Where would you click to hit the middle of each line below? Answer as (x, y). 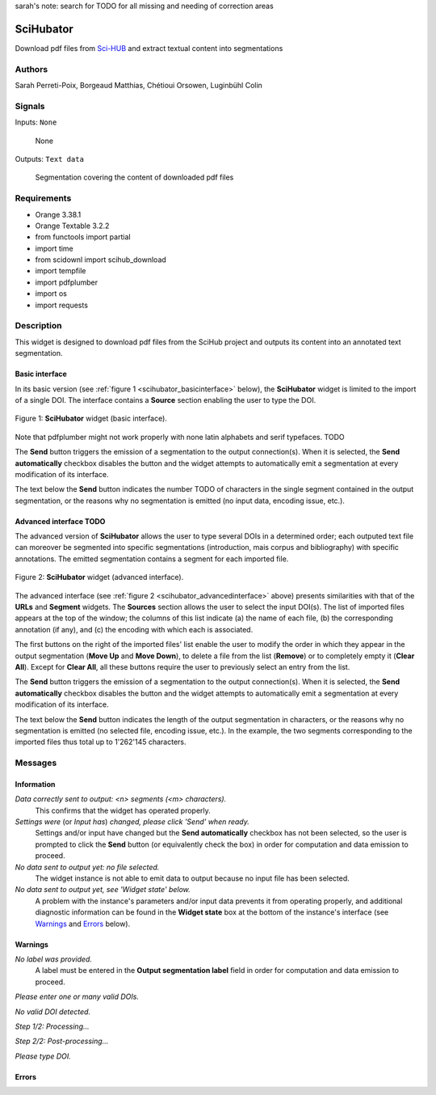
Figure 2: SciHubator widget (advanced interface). (99, 577)
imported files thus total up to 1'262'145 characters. (101, 742)
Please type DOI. (43, 1056)
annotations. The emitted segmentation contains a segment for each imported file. (152, 559)
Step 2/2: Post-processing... (62, 1041)
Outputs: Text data (50, 159)
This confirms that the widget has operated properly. (123, 810)
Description (38, 326)
